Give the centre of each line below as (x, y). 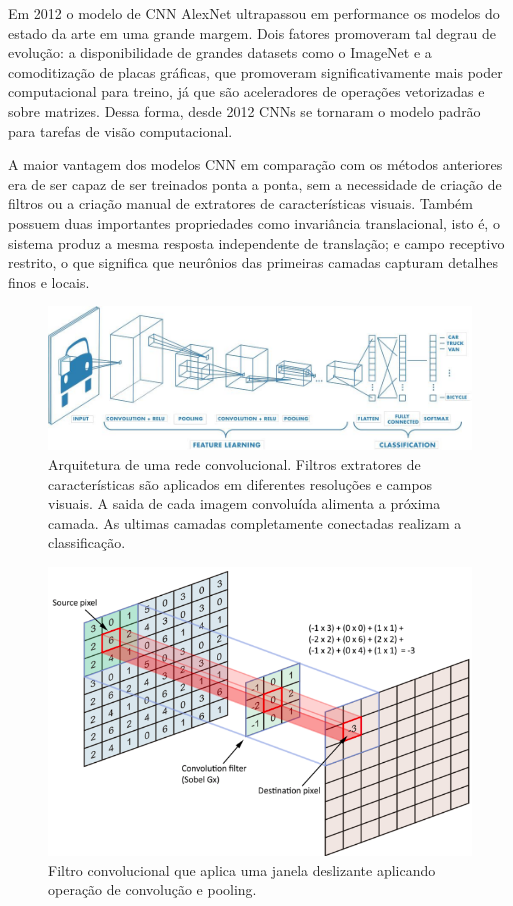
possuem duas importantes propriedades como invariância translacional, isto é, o (254, 222)
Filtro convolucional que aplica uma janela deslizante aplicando (242, 869)
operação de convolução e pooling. (152, 889)
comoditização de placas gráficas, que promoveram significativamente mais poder (255, 71)
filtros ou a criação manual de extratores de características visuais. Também (240, 203)
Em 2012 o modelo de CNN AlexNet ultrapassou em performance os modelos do (254, 13)
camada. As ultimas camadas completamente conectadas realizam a (255, 522)
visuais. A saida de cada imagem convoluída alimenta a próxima (244, 503)
